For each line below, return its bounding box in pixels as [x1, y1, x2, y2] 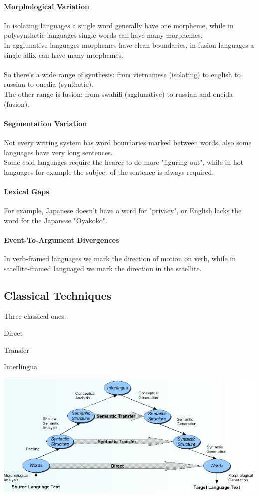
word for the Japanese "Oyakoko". [4, 215, 107, 225]
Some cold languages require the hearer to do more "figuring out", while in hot [4, 157, 244, 167]
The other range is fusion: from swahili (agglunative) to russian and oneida [4, 88, 233, 99]
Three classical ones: [4, 311, 66, 321]
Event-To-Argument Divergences [4, 234, 119, 245]
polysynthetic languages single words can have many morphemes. [4, 30, 203, 40]
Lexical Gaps [4, 186, 49, 196]
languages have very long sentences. [4, 147, 113, 157]
